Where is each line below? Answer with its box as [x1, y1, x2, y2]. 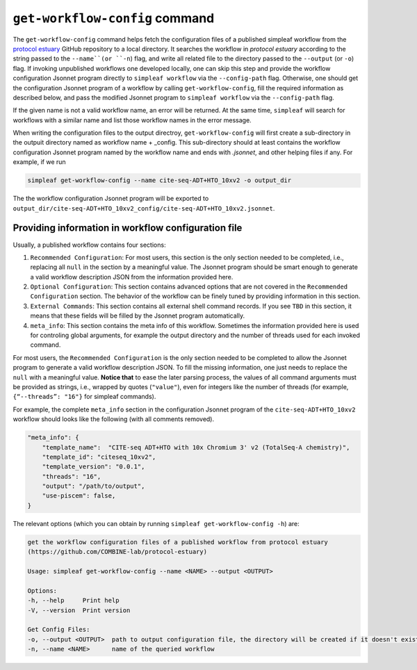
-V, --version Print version [27, 606, 131, 614]
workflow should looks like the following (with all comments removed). [13, 415, 215, 423]
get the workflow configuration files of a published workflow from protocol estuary [27, 538, 328, 546]
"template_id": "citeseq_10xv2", [42, 452, 156, 461]
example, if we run [13, 158, 66, 166]
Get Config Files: [27, 626, 90, 634]
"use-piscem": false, [42, 492, 116, 500]
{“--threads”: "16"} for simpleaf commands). [13, 393, 156, 401]
